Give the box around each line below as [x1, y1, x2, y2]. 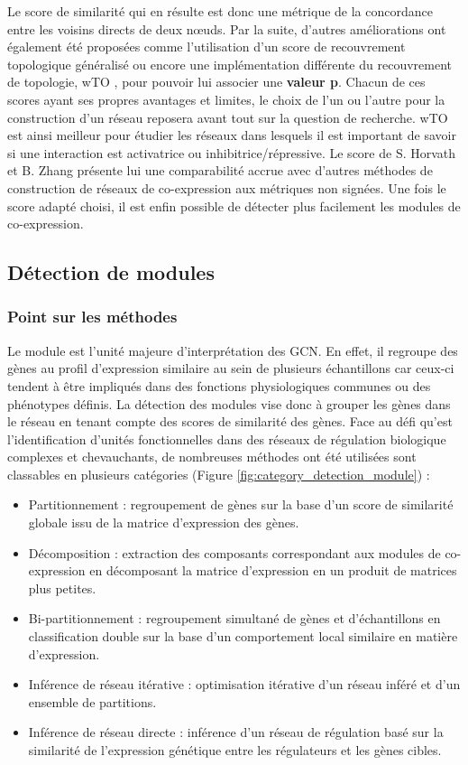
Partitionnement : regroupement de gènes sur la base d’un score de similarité [28, 495, 454, 514]
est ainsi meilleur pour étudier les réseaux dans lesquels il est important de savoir [7, 126, 456, 145]
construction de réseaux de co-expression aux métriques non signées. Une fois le [7, 178, 446, 197]
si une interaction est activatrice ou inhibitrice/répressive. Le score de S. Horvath [7, 143, 456, 162]
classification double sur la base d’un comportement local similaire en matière [28, 627, 458, 646]
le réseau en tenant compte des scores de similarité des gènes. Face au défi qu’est [7, 412, 453, 431]
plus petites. [28, 578, 96, 597]
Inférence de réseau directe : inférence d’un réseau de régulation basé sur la [28, 723, 444, 742]
